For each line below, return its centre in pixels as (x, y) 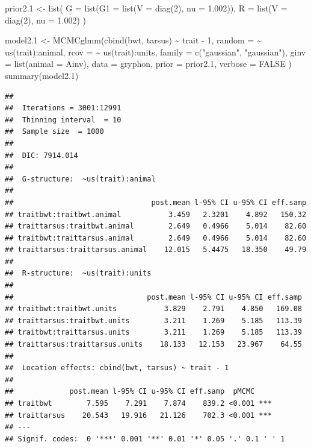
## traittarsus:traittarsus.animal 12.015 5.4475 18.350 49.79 (156, 250)
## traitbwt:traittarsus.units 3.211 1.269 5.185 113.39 (153, 333)
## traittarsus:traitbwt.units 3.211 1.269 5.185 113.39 (153, 320)
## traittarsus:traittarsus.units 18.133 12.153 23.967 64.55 (153, 345)
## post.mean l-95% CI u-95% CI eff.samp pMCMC (130, 392)
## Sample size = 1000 (54, 132)
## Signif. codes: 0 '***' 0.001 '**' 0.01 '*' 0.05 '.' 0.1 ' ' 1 (145, 439)
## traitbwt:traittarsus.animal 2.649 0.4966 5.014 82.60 (156, 238)
